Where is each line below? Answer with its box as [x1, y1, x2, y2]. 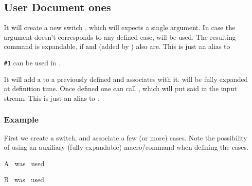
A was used [4, 158, 45, 168]
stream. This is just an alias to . [4, 93, 100, 103]
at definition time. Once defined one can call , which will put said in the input [4, 83, 237, 93]
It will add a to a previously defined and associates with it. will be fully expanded [4, 74, 248, 84]
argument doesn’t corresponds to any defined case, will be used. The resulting [4, 31, 236, 42]
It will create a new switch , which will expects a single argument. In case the [4, 22, 235, 32]
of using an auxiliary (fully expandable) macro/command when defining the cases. [4, 142, 249, 152]
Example [4, 113, 39, 125]
